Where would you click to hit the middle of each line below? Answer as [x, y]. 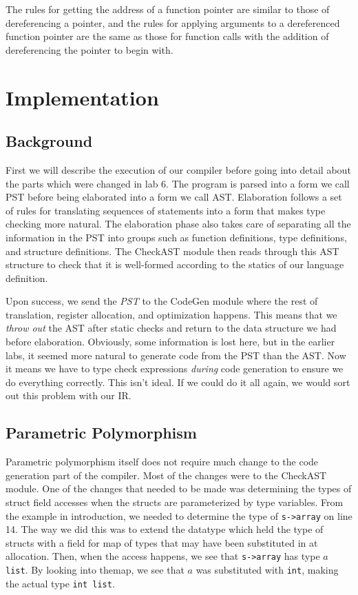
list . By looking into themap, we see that [95, 570]
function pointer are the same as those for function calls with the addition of [167, 36]
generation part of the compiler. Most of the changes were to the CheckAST [166, 475]
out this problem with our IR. [69, 395]
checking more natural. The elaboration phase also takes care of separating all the [178, 224]
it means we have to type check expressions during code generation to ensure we [175, 369]
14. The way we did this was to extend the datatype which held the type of [165, 529]
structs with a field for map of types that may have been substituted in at [162, 542]
